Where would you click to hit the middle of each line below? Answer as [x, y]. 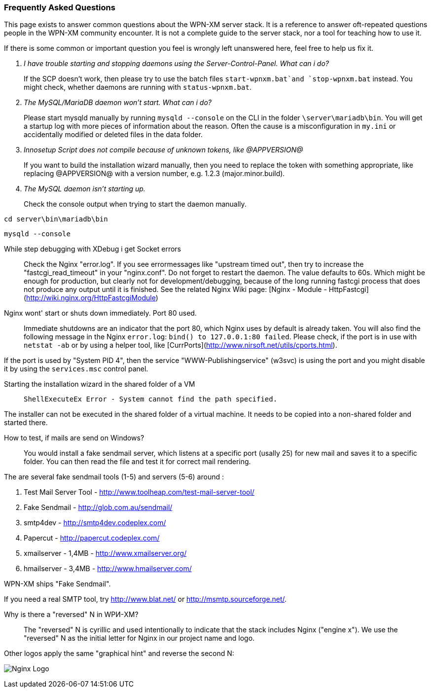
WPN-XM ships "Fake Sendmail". [57, 584]
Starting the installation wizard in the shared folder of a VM [100, 384]
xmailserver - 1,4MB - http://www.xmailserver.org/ [105, 553]
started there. [26, 423]
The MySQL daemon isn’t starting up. [85, 189]
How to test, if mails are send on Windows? [74, 438]
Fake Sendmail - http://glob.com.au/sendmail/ [98, 508]
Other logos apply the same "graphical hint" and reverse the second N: [119, 654]
